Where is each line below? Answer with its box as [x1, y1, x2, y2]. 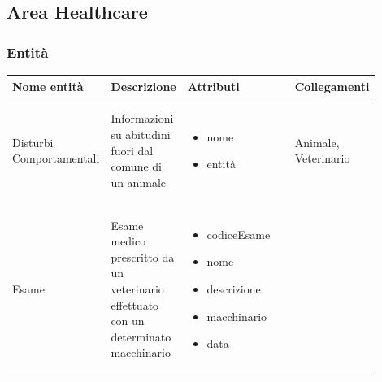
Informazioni [111, 110, 174, 127]
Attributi [187, 77, 240, 94]
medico [111, 232, 146, 250]
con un [111, 312, 145, 329]
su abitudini [111, 125, 171, 142]
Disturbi [12, 133, 54, 150]
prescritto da [111, 248, 175, 265]
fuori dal [111, 141, 154, 158]
